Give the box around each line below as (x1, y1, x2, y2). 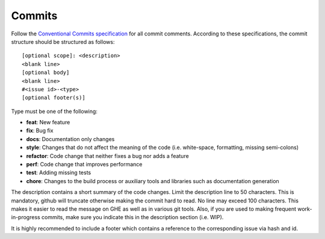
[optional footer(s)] (22, 94, 85, 101)
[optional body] (22, 69, 70, 76)
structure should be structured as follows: (11, 38, 115, 45)
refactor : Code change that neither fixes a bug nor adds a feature (26, 152, 189, 159)
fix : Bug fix (26, 127, 54, 135)
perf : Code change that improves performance (26, 161, 143, 168)
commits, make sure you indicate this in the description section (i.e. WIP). (41, 214, 224, 221)
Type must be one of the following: (11, 107, 97, 115)
